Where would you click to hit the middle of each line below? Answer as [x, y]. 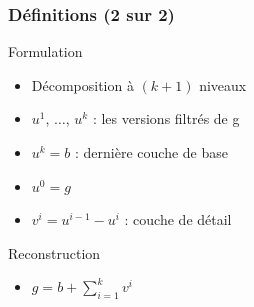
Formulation [45, 51]
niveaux [223, 84]
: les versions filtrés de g [166, 118]
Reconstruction [54, 252]
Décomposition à [82, 84]
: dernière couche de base [152, 152]
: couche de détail [178, 219]
